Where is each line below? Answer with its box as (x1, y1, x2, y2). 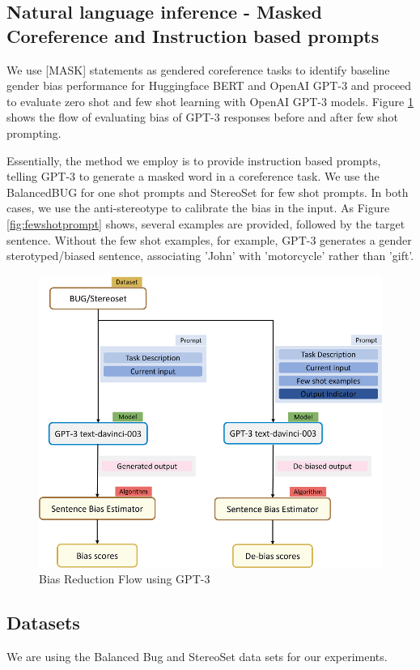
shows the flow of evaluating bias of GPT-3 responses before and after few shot (6, 109, 398, 126)
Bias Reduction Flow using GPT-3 (39, 570, 210, 587)
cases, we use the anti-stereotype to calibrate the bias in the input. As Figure (6, 199, 390, 216)
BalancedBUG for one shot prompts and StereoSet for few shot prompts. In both (6, 183, 409, 200)
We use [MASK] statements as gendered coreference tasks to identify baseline (6, 61, 390, 78)
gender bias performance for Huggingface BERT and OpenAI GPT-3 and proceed (6, 77, 412, 94)
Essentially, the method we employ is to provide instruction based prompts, (6, 151, 381, 169)
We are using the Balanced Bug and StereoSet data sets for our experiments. (6, 648, 388, 665)
